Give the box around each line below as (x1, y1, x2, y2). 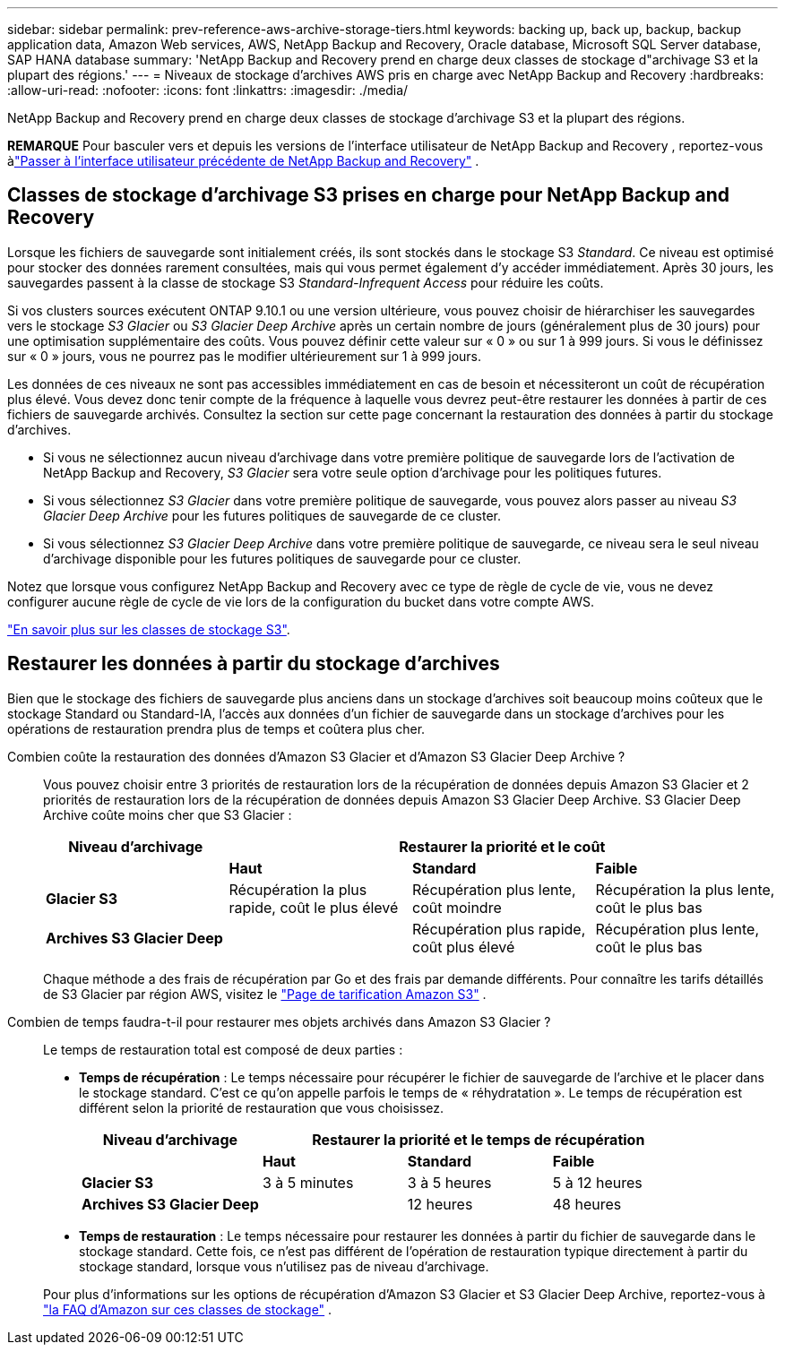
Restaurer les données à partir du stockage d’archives (7, 652, 500, 676)
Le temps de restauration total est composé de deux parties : (43, 1041, 403, 1057)
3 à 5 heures (407, 1173, 492, 1192)
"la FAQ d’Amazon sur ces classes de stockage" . (43, 1301, 332, 1317)
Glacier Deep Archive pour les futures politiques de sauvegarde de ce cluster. (43, 507, 502, 523)
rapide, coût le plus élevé (229, 898, 399, 917)
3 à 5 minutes (262, 1173, 354, 1192)
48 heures (552, 1194, 622, 1213)
